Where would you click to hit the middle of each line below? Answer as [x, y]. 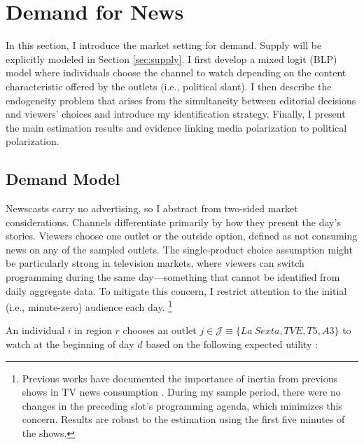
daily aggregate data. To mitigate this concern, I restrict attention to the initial [176, 290]
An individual [35, 330]
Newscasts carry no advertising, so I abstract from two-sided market [152, 208]
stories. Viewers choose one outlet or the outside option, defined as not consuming [182, 236]
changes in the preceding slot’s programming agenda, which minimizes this [182, 405]
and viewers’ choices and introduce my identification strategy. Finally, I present [176, 114]
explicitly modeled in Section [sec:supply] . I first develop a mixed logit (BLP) [171, 58]
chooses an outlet [160, 330]
